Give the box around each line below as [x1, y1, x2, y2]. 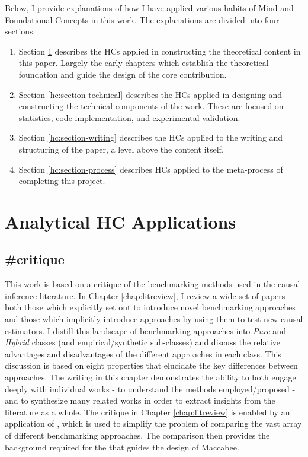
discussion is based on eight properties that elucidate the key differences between [5, 359, 298, 372]
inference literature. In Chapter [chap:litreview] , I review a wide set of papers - [5, 289, 291, 302]
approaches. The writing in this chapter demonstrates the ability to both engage [5, 371, 296, 383]
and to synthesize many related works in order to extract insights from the [5, 394, 275, 407]
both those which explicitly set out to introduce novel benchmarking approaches [5, 301, 296, 313]
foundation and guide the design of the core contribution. [18, 68, 227, 80]
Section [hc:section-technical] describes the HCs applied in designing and [18, 88, 282, 100]
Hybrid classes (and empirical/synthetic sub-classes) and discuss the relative [5, 336, 280, 348]
